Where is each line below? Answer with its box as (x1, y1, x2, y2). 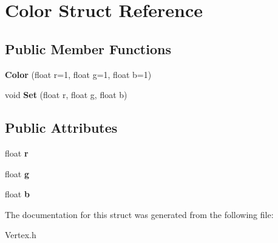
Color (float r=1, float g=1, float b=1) (5, 68, 152, 80)
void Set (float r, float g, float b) (5, 88, 127, 101)
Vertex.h (5, 228, 36, 241)
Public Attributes (5, 118, 118, 137)
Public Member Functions (5, 39, 171, 58)
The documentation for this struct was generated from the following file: (5, 208, 274, 220)
